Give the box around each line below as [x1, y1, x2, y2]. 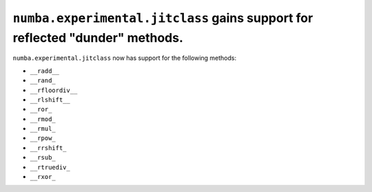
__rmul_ [30, 125, 56, 133]
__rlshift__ [30, 96, 70, 103]
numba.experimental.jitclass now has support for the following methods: [12, 54, 237, 62]
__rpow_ [30, 134, 56, 142]
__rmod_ [30, 115, 56, 123]
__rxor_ [30, 173, 56, 181]
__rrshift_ [30, 144, 67, 151]
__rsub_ [30, 153, 56, 162]
